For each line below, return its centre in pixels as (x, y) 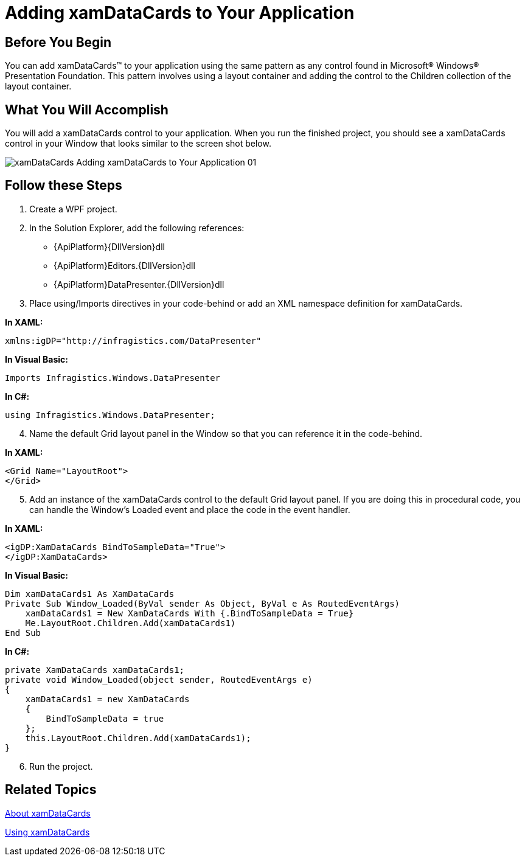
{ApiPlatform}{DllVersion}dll (109, 246)
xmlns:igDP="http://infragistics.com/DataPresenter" (133, 340)
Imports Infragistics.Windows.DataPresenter (113, 378)
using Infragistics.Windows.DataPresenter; (110, 415)
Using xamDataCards (47, 832)
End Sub (23, 633)
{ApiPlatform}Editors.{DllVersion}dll (124, 265)
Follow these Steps (64, 186)
